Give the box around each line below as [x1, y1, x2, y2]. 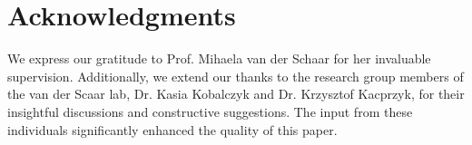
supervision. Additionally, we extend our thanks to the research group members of [7, 66, 464, 85]
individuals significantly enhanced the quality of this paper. [7, 120, 338, 139]
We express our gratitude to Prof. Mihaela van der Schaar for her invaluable [7, 49, 431, 68]
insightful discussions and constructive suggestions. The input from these [7, 101, 413, 121]
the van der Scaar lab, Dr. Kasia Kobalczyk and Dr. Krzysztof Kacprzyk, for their [7, 84, 465, 103]
